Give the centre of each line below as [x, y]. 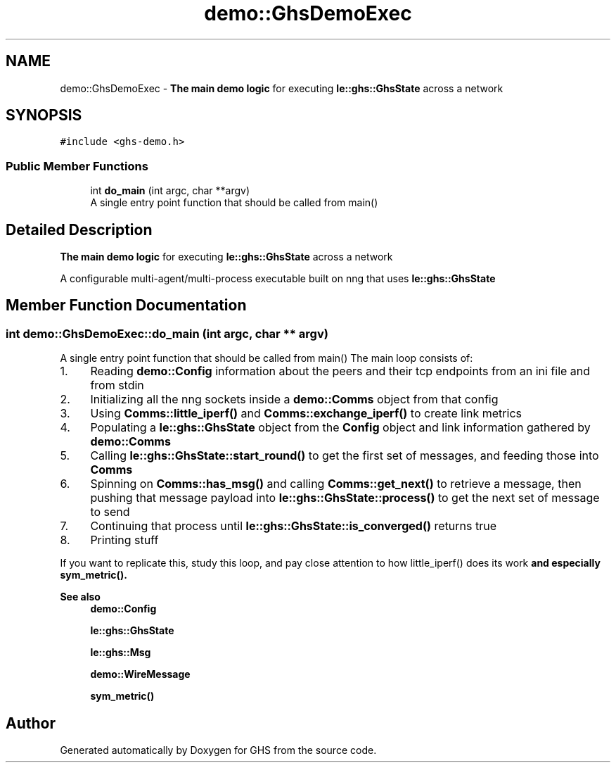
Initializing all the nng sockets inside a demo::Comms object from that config [294, 399]
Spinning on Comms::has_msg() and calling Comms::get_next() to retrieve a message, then [336, 484]
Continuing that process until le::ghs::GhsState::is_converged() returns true [293, 526]
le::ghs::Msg [121, 653]
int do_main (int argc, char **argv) [170, 191]
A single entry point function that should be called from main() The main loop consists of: [267, 358]
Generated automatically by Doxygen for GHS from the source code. [218, 750]
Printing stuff [124, 540]
